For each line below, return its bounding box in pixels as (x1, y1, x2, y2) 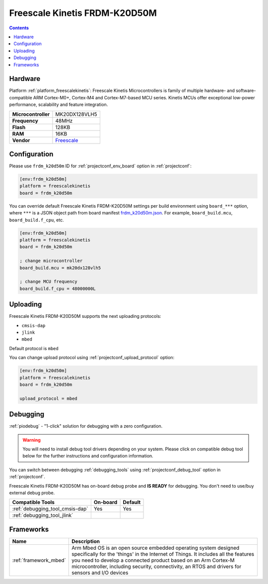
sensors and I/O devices (71, 569, 129, 576)
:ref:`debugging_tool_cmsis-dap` (12, 506, 89, 512)
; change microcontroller (19, 258, 83, 264)
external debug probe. (9, 490, 55, 496)
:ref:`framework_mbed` (12, 557, 67, 564)
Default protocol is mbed (9, 345, 59, 351)
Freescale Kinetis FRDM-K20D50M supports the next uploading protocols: (9, 313, 161, 319)
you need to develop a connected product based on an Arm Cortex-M (71, 557, 235, 564)
